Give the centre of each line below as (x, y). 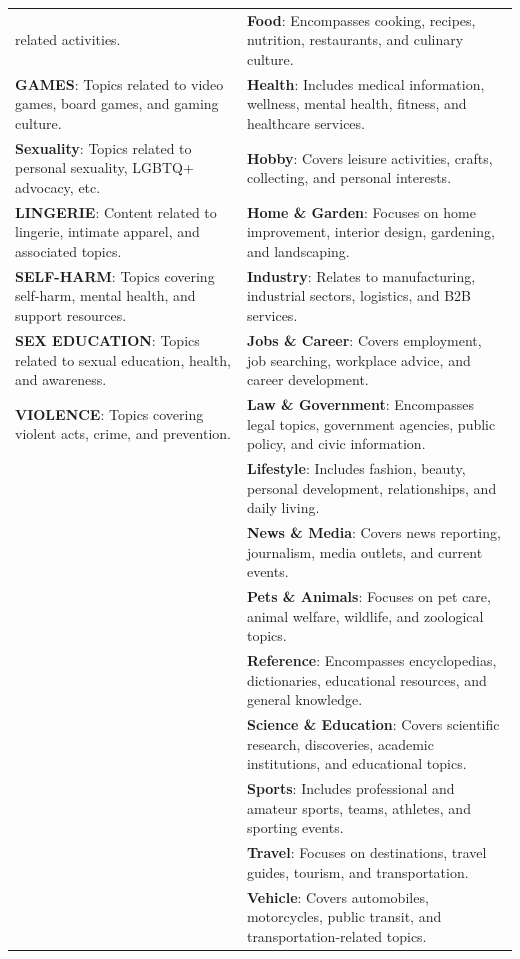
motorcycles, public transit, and (344, 916)
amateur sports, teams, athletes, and (358, 807)
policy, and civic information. (336, 443)
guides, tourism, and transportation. (357, 871)
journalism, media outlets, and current (364, 551)
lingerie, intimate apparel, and (107, 231)
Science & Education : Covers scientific (373, 724)
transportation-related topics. (336, 935)
